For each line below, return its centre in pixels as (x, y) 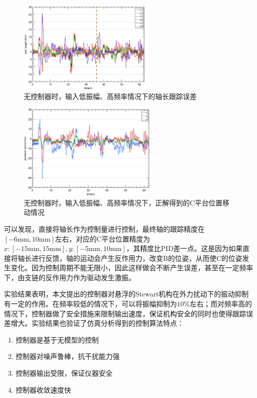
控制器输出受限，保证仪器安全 (64, 373)
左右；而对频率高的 (221, 304)
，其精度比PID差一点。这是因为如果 (184, 248)
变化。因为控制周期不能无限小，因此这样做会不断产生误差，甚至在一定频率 (132, 268)
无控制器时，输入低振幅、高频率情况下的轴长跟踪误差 (110, 96)
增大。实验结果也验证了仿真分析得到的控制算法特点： (97, 323)
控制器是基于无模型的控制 (57, 339)
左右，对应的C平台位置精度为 (103, 238)
